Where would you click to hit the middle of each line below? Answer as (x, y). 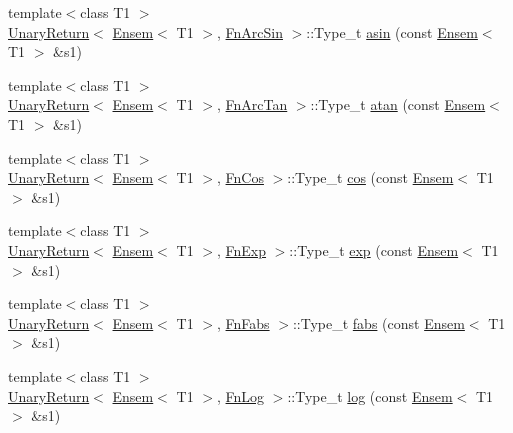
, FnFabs (243, 322)
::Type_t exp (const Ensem (374, 249)
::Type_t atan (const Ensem (398, 104)
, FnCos (240, 177)
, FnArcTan (252, 104)
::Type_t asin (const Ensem (392, 31)
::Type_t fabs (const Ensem (378, 322)
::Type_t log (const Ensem (370, 395)
